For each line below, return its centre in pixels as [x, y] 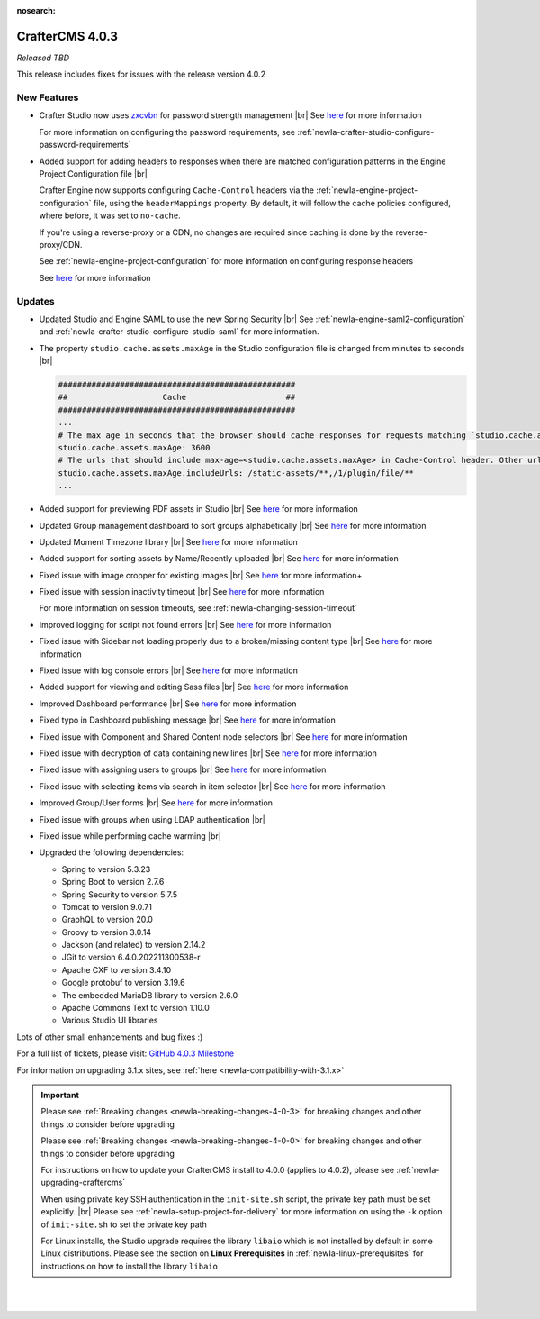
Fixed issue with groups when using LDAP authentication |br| [152, 819]
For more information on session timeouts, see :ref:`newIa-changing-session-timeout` [198, 608]
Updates [36, 301]
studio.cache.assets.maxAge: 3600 [134, 447]
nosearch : [36, 10]
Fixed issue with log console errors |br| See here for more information [169, 670]
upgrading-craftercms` [83, 1183]
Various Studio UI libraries [110, 1020]
